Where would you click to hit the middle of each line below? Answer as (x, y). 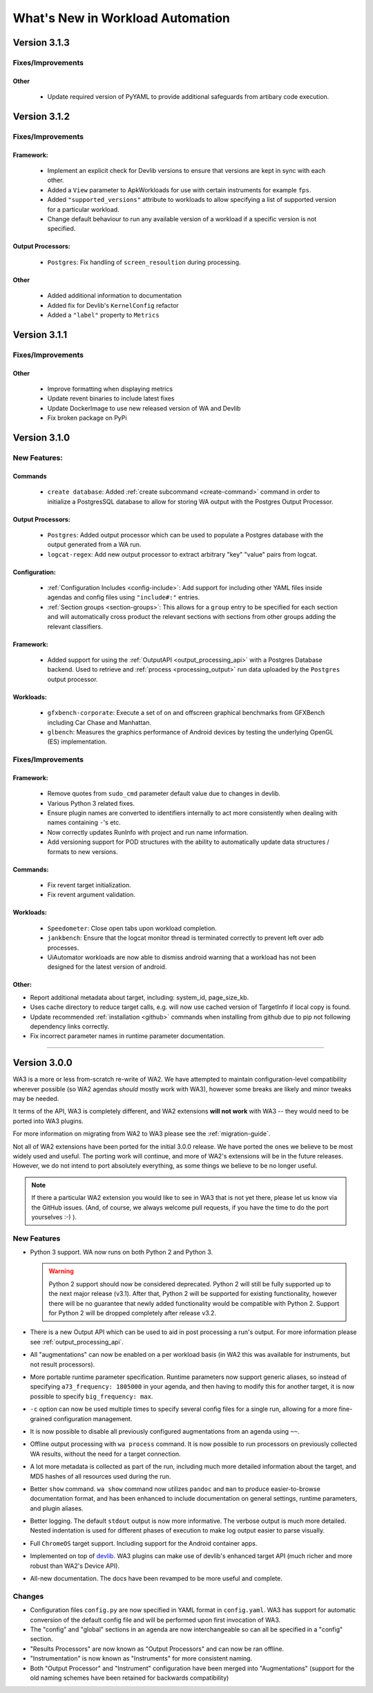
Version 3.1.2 (41, 117)
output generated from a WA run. (94, 545)
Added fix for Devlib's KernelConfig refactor (113, 305)
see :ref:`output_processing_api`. (77, 1342)
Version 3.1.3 (41, 43)
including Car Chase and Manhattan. (99, 722)
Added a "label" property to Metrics (103, 315)
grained (41, 1418)
